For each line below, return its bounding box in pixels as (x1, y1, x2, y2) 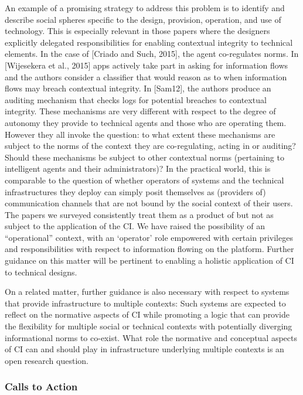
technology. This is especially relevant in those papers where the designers (5, 25, 270, 37)
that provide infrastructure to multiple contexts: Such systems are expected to (5, 297, 286, 309)
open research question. (5, 354, 88, 366)
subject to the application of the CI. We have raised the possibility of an (5, 220, 265, 232)
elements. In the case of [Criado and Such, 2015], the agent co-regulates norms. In (5, 47, 299, 60)
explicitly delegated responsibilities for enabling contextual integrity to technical (5, 36, 293, 48)
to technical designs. (5, 265, 77, 278)
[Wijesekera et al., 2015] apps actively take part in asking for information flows (5, 59, 288, 71)
